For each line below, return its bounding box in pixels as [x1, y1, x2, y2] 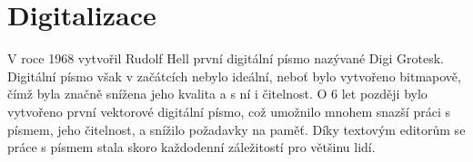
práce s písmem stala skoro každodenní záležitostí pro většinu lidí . [7, 138, 376, 157]
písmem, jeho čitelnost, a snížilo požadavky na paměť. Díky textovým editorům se [7, 119, 466, 138]
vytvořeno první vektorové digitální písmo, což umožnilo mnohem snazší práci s [7, 101, 450, 120]
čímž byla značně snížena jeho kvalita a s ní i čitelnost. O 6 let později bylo [7, 84, 428, 103]
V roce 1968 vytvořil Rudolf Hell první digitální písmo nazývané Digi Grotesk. [7, 49, 444, 68]
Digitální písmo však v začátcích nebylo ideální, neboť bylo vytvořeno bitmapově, [7, 66, 461, 85]
